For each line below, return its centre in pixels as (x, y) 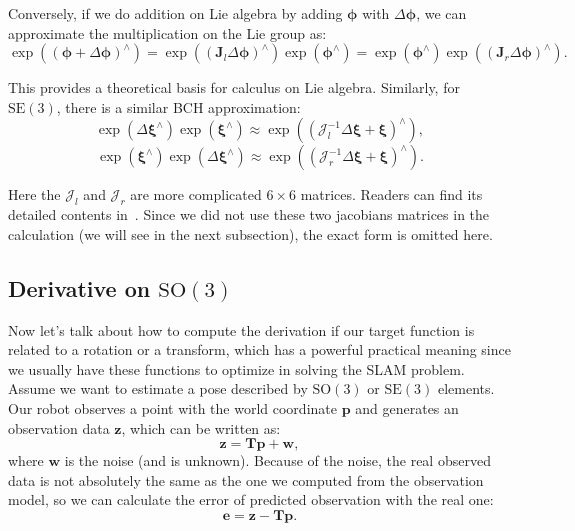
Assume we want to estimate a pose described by (158, 388)
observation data (59, 427)
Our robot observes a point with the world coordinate (172, 407)
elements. (466, 388)
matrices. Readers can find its (391, 194)
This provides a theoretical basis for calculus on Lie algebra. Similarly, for (234, 87)
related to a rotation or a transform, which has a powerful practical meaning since (259, 349)
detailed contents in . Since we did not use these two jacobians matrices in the (249, 214)
